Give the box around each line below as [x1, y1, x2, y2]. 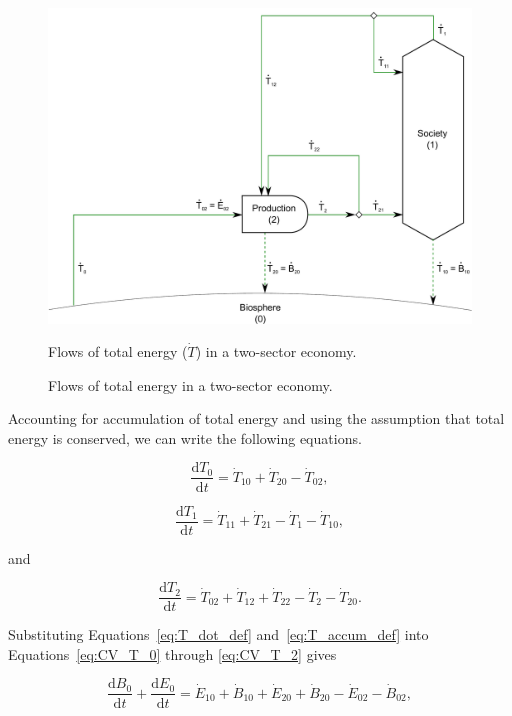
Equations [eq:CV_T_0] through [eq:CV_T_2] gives [8, 643, 337, 664]
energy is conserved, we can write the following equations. [8, 427, 362, 448]
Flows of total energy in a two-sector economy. [48, 374, 333, 395]
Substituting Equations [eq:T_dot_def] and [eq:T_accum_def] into [8, 624, 429, 645]
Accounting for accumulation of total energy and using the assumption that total [8, 408, 505, 429]
